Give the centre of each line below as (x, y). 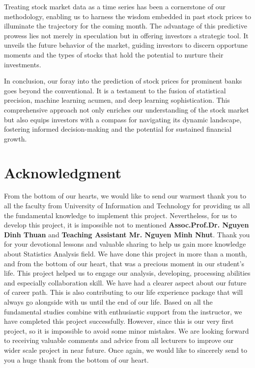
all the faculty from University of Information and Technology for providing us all (127, 206)
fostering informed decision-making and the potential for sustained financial (118, 129)
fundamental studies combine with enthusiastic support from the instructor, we (123, 311)
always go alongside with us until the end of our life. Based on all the (108, 301)
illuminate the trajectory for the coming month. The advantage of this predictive (126, 26)
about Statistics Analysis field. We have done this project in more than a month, (126, 254)
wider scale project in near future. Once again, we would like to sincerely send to (126, 350)
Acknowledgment (63, 172)
